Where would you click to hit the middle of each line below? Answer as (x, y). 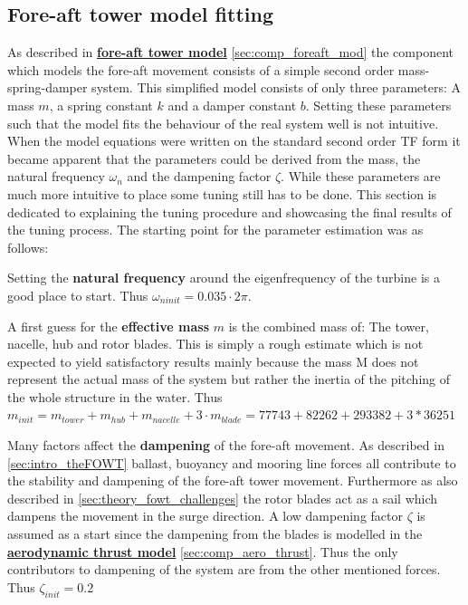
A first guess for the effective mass (109, 326)
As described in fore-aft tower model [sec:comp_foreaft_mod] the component (230, 52)
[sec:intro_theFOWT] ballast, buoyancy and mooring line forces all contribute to (232, 462)
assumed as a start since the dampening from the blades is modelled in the (215, 534)
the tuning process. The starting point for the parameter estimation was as (215, 230)
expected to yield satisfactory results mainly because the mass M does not (213, 361)
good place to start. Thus (78, 295)
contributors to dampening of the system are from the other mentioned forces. (224, 569)
